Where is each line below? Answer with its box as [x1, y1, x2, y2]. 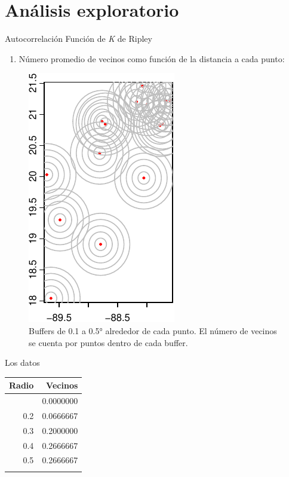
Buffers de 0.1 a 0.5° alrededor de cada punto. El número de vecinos [29, 324, 277, 337]
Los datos [5, 356, 40, 369]
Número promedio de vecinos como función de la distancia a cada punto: [19, 52, 285, 65]
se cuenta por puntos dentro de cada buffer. [29, 336, 188, 348]
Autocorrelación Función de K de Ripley [5, 32, 152, 45]
